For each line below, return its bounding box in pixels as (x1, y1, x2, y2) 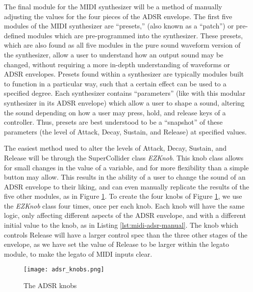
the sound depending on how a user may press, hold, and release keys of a (4, 107, 226, 117)
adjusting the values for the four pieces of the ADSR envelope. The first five (4, 11, 232, 21)
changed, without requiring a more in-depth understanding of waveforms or (4, 59, 230, 69)
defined (4, 30, 25, 40)
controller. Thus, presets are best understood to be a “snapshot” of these (4, 117, 223, 127)
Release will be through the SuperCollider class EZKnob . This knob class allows (4, 152, 244, 162)
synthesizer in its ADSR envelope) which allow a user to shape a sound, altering (4, 97, 245, 107)
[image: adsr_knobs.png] (24, 266, 104, 273)
